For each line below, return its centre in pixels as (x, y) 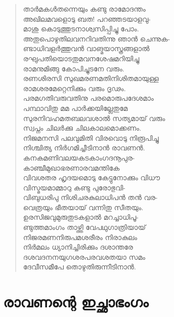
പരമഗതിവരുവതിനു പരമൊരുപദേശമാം (88, 98)
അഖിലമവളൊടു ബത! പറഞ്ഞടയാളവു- (87, 18)
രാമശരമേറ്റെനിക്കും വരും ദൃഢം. (74, 88)
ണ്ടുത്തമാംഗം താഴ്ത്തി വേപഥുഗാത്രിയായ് (84, 227)
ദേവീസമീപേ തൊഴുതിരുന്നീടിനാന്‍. (79, 267)
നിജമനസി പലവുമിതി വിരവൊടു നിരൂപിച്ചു (91, 137)
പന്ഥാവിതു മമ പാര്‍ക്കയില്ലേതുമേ (75, 108)
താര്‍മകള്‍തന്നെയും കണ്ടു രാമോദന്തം (84, 9)
